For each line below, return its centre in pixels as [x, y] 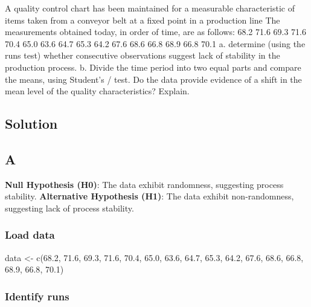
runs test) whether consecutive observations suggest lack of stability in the [143, 55]
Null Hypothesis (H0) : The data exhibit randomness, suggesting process [144, 184]
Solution [31, 124]
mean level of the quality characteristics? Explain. [97, 91]
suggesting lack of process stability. [69, 208]
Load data [30, 235]
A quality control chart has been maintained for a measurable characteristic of [150, 8]
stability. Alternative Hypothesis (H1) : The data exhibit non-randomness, [149, 196]
